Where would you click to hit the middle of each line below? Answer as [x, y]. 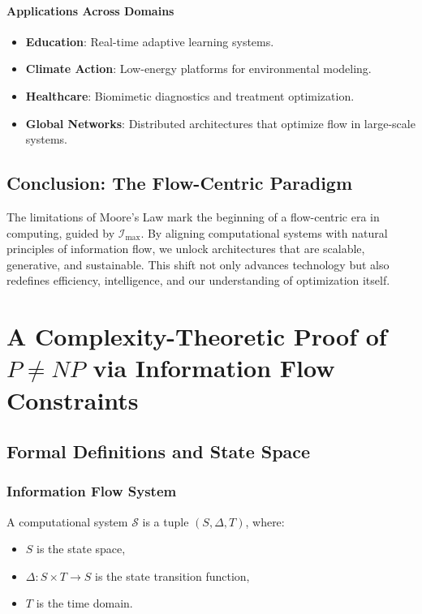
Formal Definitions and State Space [159, 451]
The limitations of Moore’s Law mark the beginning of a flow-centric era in [193, 216]
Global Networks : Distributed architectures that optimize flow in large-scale [220, 123]
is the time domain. [84, 603]
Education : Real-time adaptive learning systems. [150, 41]
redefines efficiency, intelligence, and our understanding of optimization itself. [198, 280]
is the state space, [81, 549]
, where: [265, 521]
